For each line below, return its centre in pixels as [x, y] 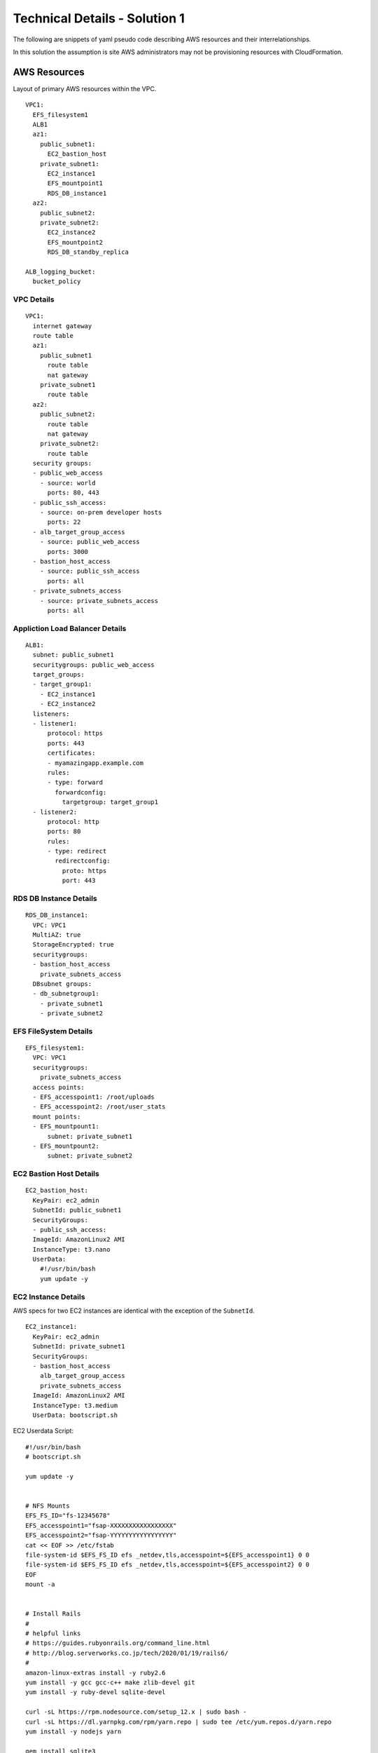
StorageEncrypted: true [73, 945]
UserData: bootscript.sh [75, 1415]
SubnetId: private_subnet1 [79, 1347]
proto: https [84, 871]
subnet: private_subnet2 [90, 1156]
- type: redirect [77, 851]
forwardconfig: [81, 792]
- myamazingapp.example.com [95, 763]
